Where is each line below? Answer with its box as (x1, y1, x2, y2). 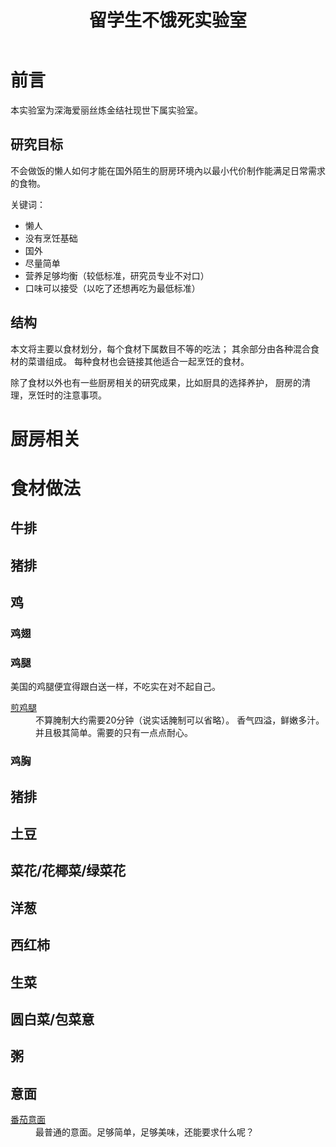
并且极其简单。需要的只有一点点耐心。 (35, 727, 193, 739)
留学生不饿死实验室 (88, 9, 247, 32)
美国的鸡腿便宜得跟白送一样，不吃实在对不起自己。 (10, 681, 221, 693)
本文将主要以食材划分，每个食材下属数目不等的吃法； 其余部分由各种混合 (10, 342, 311, 355)
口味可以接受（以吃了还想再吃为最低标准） (24, 282, 201, 294)
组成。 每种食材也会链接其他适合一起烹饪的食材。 (44, 355, 250, 367)
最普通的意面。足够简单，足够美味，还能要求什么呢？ (35, 1126, 255, 1138)
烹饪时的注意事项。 (27, 389, 107, 401)
